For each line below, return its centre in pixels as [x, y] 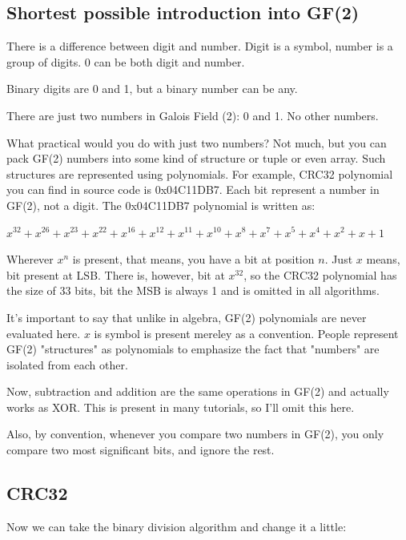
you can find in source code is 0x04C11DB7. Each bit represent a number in [193, 189]
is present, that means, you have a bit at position [193, 259]
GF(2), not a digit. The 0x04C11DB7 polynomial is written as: [161, 205]
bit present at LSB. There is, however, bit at [116, 274]
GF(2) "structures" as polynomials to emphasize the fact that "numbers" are [193, 349]
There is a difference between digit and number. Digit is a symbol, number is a [200, 46]
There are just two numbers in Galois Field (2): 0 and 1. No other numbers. [193, 115]
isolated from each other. [67, 364]
